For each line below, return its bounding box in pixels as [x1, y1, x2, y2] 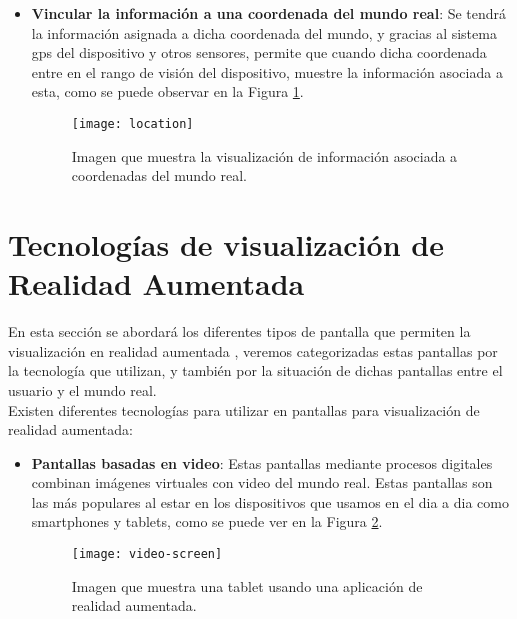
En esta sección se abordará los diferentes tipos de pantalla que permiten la [8, 321, 471, 342]
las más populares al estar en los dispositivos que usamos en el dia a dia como [31, 491, 509, 512]
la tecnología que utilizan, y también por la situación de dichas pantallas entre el [8, 360, 503, 381]
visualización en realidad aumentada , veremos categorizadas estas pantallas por [8, 340, 498, 361]
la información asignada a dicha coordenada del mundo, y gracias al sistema [31, 22, 497, 43]
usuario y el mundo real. [8, 379, 157, 400]
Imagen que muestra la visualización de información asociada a [71, 145, 458, 166]
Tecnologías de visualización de [8, 224, 444, 264]
